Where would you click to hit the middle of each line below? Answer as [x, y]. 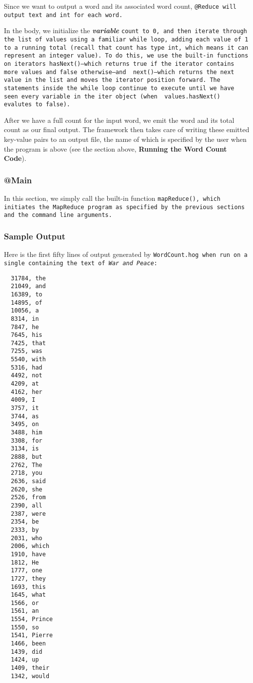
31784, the [28, 278]
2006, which [30, 546]
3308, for [27, 440]
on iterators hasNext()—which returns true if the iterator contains [119, 64]
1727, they [28, 578]
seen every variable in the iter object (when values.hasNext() [112, 96]
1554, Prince [32, 619]
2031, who [27, 538]
